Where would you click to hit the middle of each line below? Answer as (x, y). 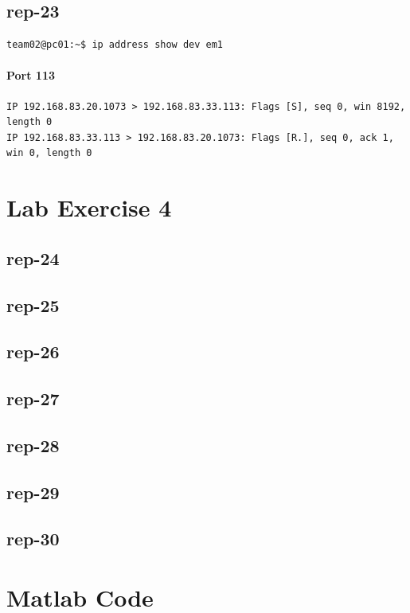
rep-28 (33, 445)
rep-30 (33, 539)
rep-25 (33, 305)
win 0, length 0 (49, 153)
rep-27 (33, 398)
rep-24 (33, 258)
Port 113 (31, 75)
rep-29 (33, 492)
